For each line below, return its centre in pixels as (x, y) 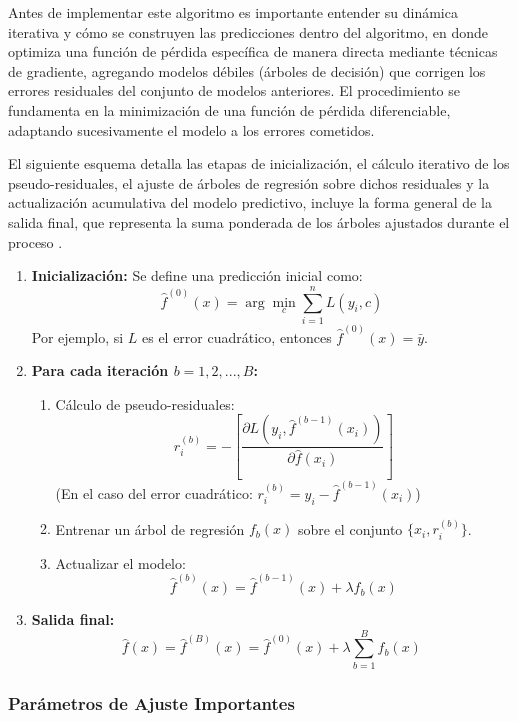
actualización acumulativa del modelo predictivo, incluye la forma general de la (250, 202)
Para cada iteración (100, 370)
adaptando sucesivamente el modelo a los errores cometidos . (191, 129)
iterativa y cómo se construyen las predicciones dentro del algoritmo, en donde (248, 31)
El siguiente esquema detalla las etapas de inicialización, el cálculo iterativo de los (259, 163)
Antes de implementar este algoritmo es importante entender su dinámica (233, 12)
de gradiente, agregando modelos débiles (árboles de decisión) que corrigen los (247, 70)
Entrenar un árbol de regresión (150, 528)
